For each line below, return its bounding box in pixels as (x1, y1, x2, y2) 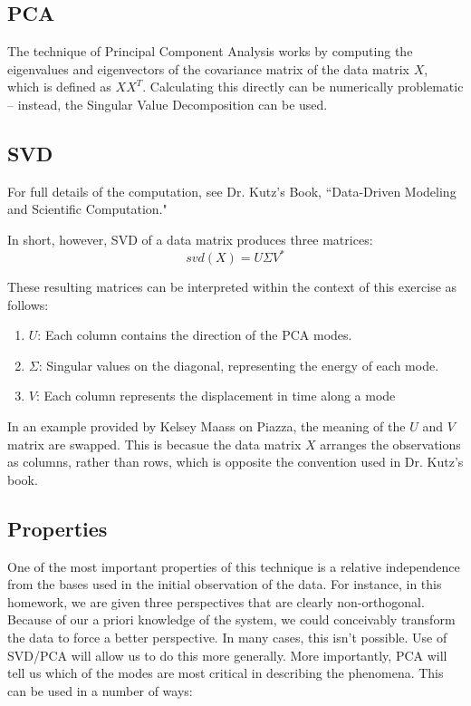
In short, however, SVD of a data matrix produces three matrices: (7, 229, 373, 248)
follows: (7, 295, 49, 314)
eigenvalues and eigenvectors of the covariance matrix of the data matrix (7, 59, 409, 78)
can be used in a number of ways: (7, 681, 193, 700)
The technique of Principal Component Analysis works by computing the (7, 42, 413, 61)
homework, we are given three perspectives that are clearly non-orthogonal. (7, 592, 425, 611)
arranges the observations (320, 434, 461, 453)
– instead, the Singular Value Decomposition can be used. (7, 94, 328, 113)
